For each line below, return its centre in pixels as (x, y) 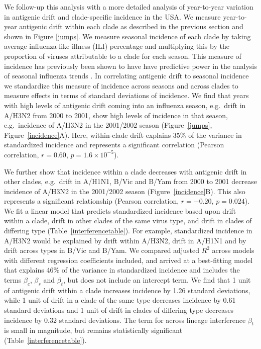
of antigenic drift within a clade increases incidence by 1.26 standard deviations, (127, 290)
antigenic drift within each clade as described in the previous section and (131, 26)
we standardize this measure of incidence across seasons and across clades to (121, 85)
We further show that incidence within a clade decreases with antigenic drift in (125, 171)
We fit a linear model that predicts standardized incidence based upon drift (120, 210)
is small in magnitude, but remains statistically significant (93, 330)
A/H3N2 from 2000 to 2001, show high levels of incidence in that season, (116, 115)
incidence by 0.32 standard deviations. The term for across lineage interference (125, 320)
